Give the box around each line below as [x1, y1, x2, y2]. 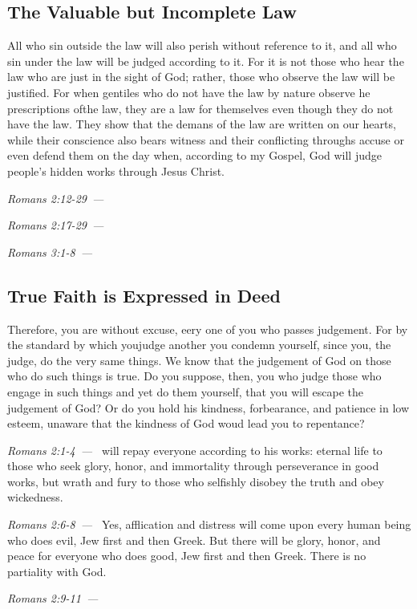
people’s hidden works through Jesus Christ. [7, 162, 225, 179]
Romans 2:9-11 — [7, 590, 99, 607]
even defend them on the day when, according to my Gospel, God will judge [7, 147, 382, 164]
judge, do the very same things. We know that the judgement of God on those [7, 351, 391, 368]
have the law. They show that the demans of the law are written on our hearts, [7, 116, 396, 132]
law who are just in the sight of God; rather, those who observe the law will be [7, 68, 395, 85]
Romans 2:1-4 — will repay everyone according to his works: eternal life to [7, 441, 383, 458]
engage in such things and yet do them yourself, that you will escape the [7, 383, 364, 400]
